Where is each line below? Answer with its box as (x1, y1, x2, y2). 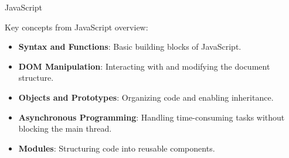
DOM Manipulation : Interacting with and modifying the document (18, 60, 270, 72)
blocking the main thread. (18, 122, 112, 135)
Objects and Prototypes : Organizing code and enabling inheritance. (18, 91, 274, 103)
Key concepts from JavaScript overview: (5, 20, 148, 33)
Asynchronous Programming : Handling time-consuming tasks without (18, 111, 285, 123)
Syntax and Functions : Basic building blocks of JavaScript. (18, 40, 242, 53)
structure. (18, 71, 54, 84)
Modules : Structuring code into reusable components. (18, 142, 215, 154)
